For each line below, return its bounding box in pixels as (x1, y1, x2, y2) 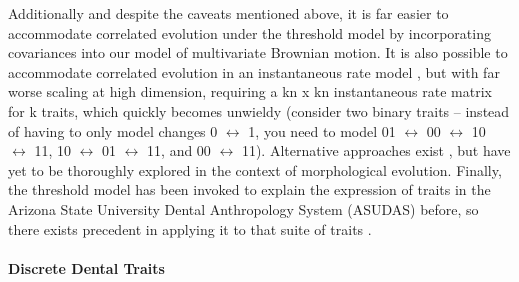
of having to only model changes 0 (8, 120, 218, 141)
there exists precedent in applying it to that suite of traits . (8, 218, 372, 239)
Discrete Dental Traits (8, 257, 165, 278)
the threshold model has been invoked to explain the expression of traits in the (8, 179, 491, 200)
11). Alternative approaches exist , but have (241, 140, 511, 161)
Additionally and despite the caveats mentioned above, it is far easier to (8, 3, 449, 23)
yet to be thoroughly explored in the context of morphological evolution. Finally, (8, 159, 502, 180)
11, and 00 (147, 140, 211, 161)
